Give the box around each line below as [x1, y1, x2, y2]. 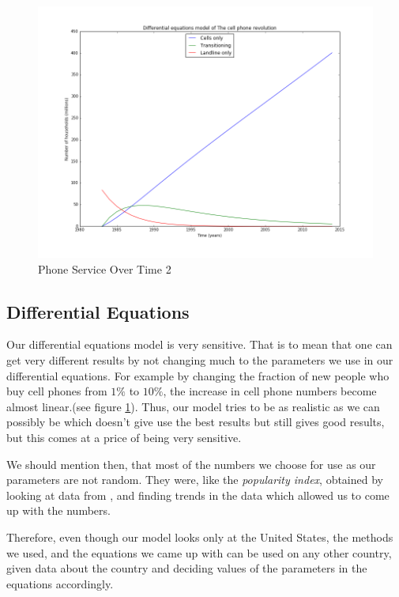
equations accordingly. [6, 575, 114, 591]
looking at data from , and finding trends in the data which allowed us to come [6, 486, 390, 503]
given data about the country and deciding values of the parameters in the [6, 560, 367, 576]
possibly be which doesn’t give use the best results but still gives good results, [6, 414, 385, 430]
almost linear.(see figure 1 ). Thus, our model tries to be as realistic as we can [6, 398, 380, 414]
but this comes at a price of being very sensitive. [6, 429, 242, 445]
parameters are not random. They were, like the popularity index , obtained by [6, 471, 383, 488]
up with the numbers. [6, 502, 111, 519]
